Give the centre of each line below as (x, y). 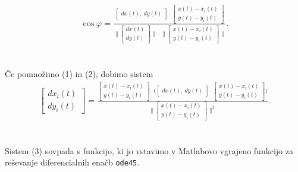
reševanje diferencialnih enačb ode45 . (72, 162)
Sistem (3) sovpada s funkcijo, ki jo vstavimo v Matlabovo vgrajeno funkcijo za (149, 150)
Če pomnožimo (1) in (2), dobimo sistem (79, 74)
